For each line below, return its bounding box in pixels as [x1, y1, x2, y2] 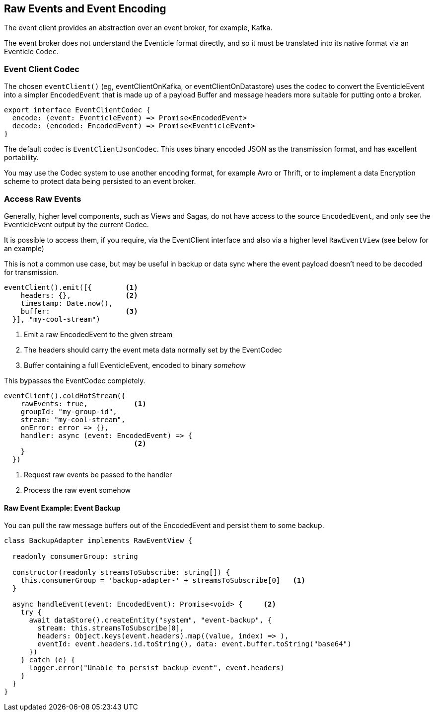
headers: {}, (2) [20, 291, 138, 299]
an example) [4, 244, 44, 253]
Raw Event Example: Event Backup [4, 503, 121, 512]
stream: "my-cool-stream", [20, 415, 126, 424]
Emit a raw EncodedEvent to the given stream [24, 330, 173, 339]
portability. [4, 153, 39, 162]
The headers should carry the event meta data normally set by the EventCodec [24, 345, 282, 354]
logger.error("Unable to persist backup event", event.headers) [29, 664, 285, 672]
